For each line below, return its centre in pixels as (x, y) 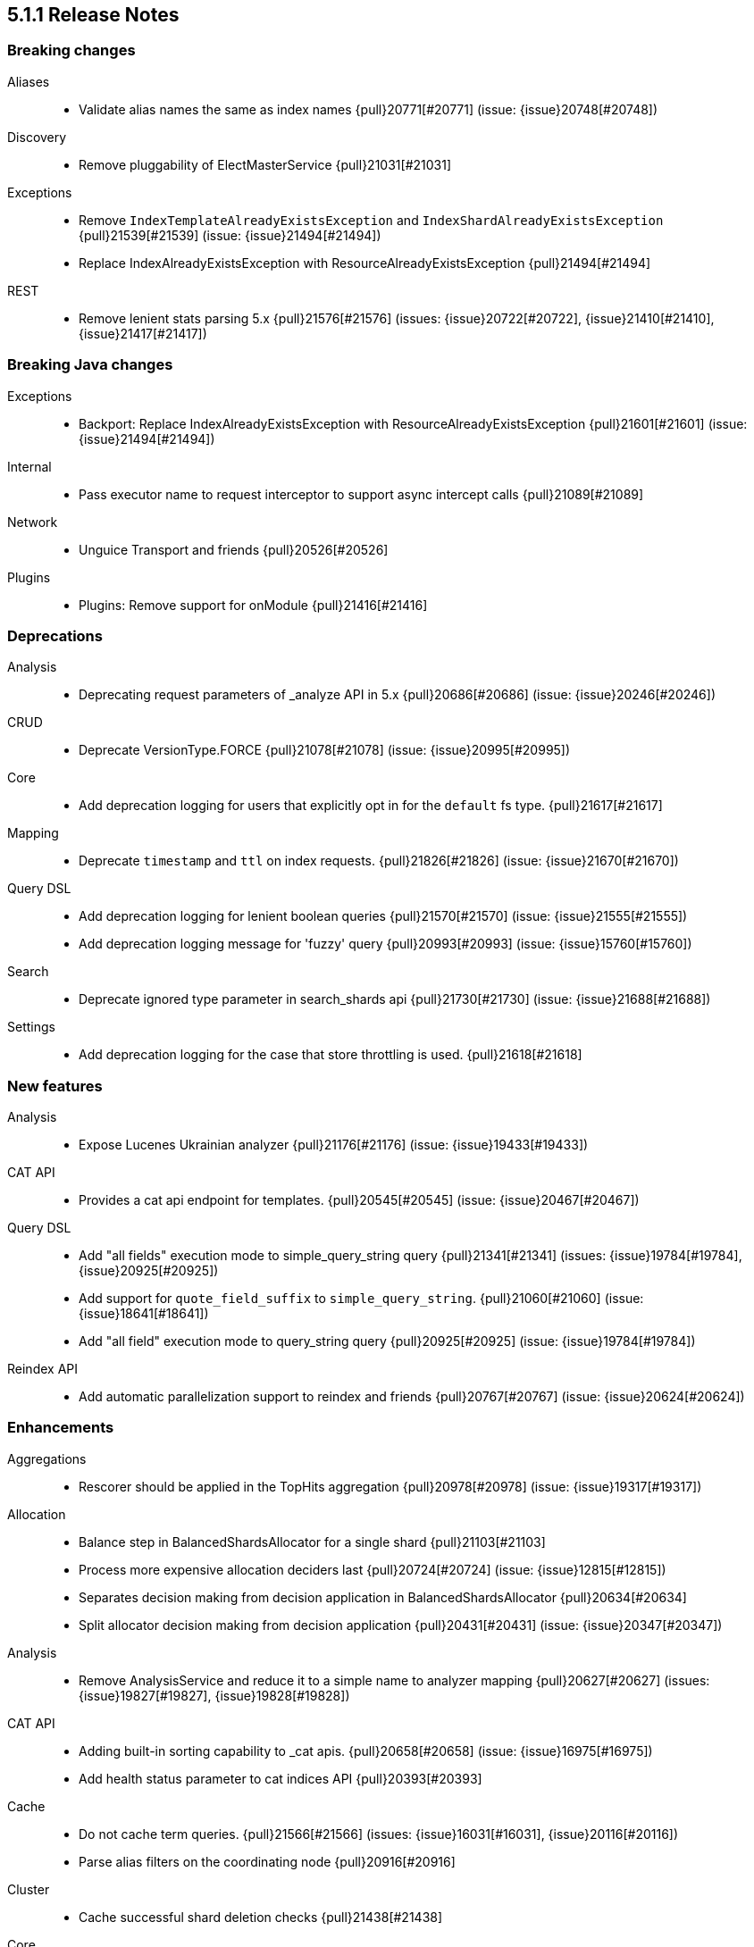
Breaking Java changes (90, 365)
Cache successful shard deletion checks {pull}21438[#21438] (261, 1917)
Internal (29, 466)
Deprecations (55, 635)
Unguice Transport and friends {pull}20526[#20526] (234, 549)
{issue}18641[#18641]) (144, 1314)
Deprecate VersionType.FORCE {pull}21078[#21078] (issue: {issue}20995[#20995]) (325, 750)
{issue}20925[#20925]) (149, 1271)
